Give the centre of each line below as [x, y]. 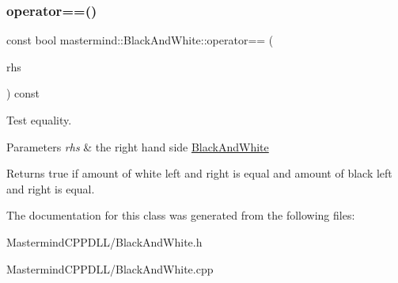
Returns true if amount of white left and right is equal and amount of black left [199, 173]
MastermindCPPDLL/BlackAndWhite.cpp [110, 268]
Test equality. [39, 120]
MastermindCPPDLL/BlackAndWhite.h [104, 241]
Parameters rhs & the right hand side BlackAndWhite [138, 146]
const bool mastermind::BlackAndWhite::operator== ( [140, 40]
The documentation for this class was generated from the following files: [181, 215]
